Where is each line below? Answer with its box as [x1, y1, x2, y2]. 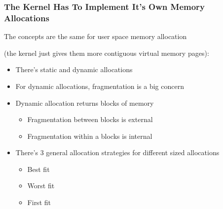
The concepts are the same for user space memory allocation [4, 31, 187, 42]
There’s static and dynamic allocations [15, 64, 133, 75]
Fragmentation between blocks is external [27, 114, 153, 125]
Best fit [27, 164, 50, 174]
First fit [27, 197, 51, 208]
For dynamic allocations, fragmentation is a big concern [15, 81, 184, 91]
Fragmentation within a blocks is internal [27, 130, 152, 141]
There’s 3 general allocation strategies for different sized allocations [15, 147, 220, 158]
